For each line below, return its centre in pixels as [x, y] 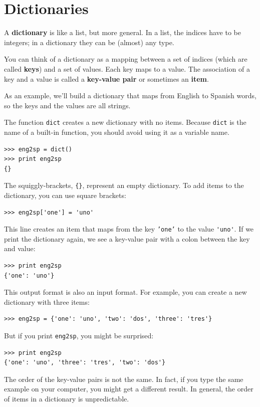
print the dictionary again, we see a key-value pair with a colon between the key [127, 238]
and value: [20, 248]
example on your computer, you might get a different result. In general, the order [129, 389]
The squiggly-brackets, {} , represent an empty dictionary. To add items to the [124, 185]
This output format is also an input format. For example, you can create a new [125, 292]
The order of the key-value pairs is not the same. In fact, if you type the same [124, 379]
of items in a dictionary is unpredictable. [67, 398]
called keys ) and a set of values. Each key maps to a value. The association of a [127, 68]
